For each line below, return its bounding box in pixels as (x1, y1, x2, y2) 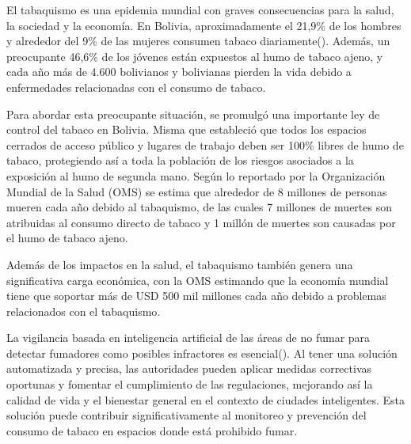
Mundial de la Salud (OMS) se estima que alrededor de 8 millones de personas (6, 183, 387, 199)
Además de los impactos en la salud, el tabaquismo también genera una (6, 256, 353, 272)
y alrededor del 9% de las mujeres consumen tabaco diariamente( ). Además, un (6, 32, 390, 49)
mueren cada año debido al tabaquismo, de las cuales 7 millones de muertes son (6, 199, 392, 215)
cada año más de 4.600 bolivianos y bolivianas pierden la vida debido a (6, 63, 352, 80)
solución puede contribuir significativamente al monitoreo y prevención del (6, 407, 367, 423)
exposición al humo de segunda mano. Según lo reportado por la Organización (6, 167, 386, 184)
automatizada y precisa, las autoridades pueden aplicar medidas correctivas (6, 360, 372, 377)
